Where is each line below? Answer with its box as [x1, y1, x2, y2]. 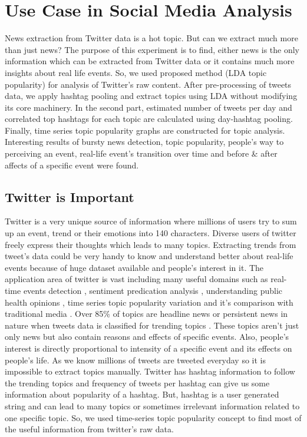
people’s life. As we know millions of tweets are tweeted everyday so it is [5, 353, 266, 366]
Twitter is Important [5, 187, 134, 206]
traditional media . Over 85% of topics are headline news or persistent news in [5, 307, 288, 320]
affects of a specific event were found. [5, 158, 139, 171]
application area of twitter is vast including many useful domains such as [5, 273, 268, 285]
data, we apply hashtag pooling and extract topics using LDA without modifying [5, 90, 298, 102]
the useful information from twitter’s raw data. [5, 423, 174, 435]
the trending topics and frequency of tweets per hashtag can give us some [5, 376, 270, 389]
